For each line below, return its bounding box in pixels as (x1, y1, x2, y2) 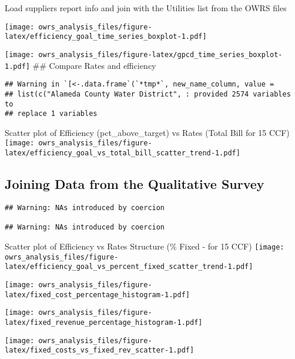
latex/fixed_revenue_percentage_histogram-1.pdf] (5, 318, 203, 327)
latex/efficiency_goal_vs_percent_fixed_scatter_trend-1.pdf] (5, 262, 253, 271)
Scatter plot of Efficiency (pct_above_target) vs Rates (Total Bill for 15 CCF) (5, 126, 290, 138)
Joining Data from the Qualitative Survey (5, 175, 264, 193)
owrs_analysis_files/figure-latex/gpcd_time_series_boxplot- (38, 50, 283, 59)
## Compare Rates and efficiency (32, 59, 156, 71)
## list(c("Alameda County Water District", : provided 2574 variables (5, 89, 291, 98)
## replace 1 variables (5, 109, 98, 118)
